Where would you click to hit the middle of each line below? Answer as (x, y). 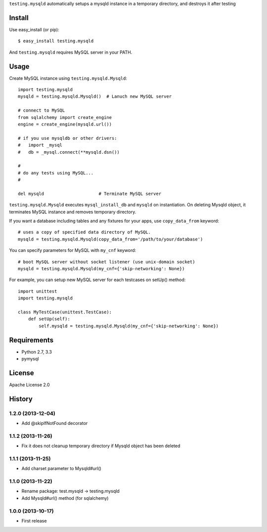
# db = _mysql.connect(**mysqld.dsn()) (69, 152)
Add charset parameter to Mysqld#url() (61, 469)
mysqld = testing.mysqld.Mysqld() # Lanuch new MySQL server (95, 96)
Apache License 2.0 (29, 385)
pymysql (30, 359)
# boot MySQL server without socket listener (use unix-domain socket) (107, 262)
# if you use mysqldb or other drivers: (67, 138)
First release (34, 521)
